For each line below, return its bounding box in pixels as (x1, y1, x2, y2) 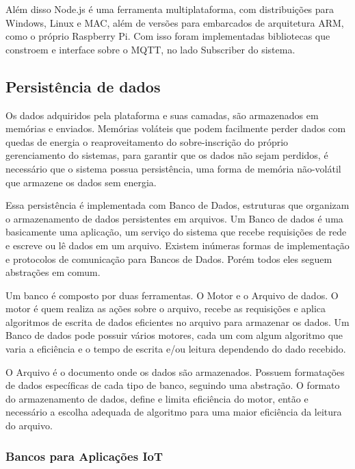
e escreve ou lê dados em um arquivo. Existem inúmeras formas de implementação (5, 238, 350, 252)
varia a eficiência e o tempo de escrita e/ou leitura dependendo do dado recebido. (5, 342, 346, 356)
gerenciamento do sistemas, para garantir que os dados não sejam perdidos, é (5, 148, 328, 162)
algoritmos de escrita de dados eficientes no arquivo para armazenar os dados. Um (5, 314, 350, 329)
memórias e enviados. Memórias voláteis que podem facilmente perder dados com (5, 121, 346, 136)
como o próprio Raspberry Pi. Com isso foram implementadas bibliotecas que (5, 29, 330, 43)
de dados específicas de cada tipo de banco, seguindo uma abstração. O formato (5, 378, 340, 392)
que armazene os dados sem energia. (5, 175, 157, 189)
